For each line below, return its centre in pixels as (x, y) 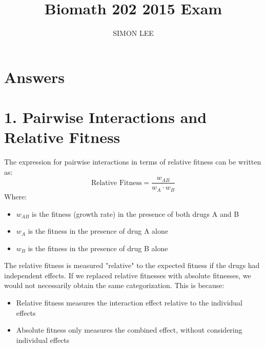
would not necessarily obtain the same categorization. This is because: (114, 285)
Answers (35, 77)
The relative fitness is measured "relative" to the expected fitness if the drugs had (132, 265)
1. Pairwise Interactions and (106, 117)
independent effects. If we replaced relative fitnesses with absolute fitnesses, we (128, 275)
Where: (15, 196)
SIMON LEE (133, 33)
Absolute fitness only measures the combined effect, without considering (129, 330)
